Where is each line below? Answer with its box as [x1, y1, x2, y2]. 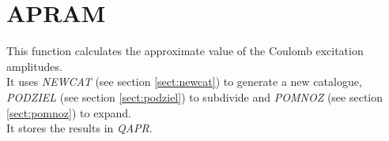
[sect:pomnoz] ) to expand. [6, 104, 131, 121]
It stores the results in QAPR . [6, 120, 153, 136]
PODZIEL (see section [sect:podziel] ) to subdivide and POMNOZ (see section [6, 88, 383, 105]
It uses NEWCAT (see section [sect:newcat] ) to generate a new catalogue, [6, 73, 362, 90]
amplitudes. [6, 58, 62, 74]
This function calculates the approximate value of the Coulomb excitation [6, 43, 364, 59]
